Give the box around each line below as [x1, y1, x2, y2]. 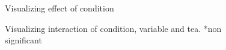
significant [5, 34, 42, 46]
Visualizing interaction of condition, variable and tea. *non [5, 22, 222, 34]
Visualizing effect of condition [5, 2, 114, 14]
